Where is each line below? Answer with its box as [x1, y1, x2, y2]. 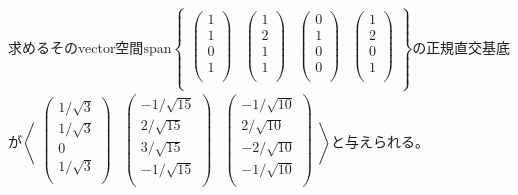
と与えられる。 [331, 130, 430, 151]
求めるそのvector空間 [8, 36, 144, 57]
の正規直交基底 [412, 36, 511, 57]
